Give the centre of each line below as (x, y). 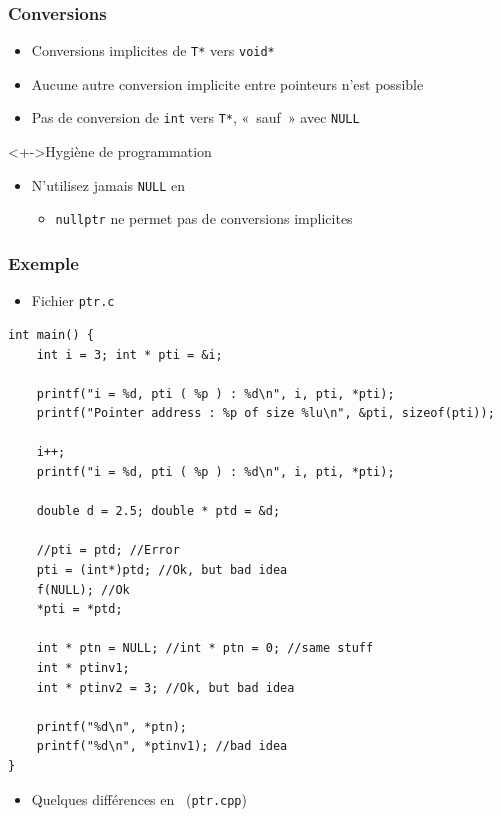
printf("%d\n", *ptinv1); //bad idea (162, 746)
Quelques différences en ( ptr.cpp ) (139, 798)
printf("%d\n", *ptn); (111, 726)
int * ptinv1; (83, 668)
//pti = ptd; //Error (108, 550)
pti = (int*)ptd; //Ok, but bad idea (162, 570)
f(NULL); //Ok (83, 589)
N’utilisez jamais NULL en (108, 184)
